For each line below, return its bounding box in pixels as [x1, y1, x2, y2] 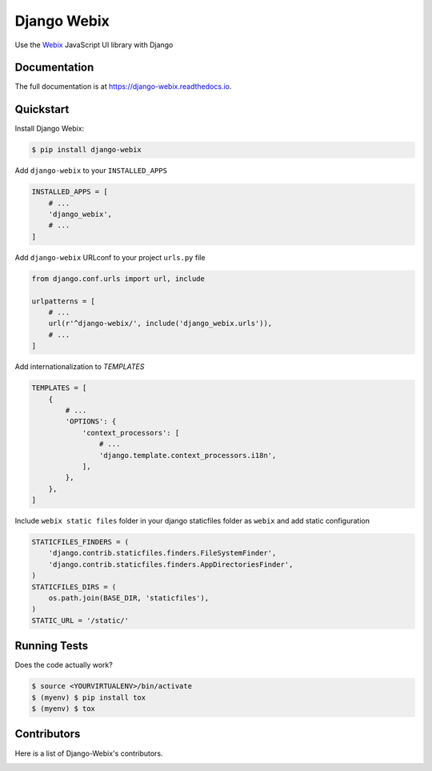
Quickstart [14, 102, 70, 116]
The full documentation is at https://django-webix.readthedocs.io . [14, 82, 232, 91]
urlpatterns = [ [31, 296, 96, 306]
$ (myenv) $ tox [31, 705, 96, 713]
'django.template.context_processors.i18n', [98, 451, 277, 460]
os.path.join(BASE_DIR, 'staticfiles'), [48, 593, 210, 602]
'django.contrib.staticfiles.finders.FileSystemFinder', [48, 548, 277, 558]
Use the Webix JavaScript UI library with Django [14, 40, 174, 50]
